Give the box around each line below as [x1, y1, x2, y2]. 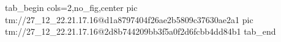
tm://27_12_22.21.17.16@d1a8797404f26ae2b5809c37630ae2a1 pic [5, 13, 253, 26]
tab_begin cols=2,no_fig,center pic [5, 1, 138, 13]
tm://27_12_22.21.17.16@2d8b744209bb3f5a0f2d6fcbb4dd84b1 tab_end [5, 25, 276, 38]
